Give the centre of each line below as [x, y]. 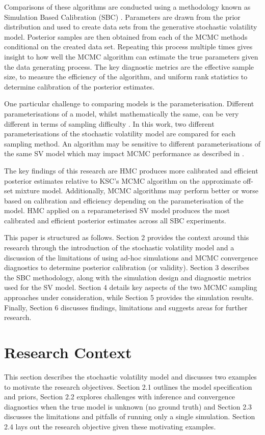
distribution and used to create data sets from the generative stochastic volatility [131, 27]
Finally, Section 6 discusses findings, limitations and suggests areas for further [126, 307]
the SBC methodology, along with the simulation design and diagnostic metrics [128, 277]
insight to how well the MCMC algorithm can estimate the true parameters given [131, 56]
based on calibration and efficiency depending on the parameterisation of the [124, 200]
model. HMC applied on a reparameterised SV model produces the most [117, 210]
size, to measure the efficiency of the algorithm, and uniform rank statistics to [126, 77]
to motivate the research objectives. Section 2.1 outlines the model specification [128, 386]
